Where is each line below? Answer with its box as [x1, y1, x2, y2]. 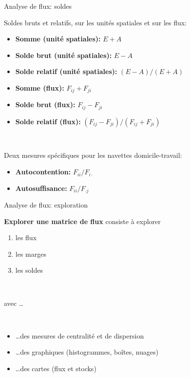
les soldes [15, 265, 43, 275]
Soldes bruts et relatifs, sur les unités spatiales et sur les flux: [4, 17, 187, 27]
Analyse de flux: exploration [4, 200, 88, 210]
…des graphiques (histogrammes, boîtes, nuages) [15, 347, 159, 357]
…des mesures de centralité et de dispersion [15, 330, 144, 340]
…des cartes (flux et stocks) [15, 363, 96, 374]
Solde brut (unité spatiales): [15, 50, 112, 60]
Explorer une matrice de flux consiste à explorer [4, 216, 161, 226]
